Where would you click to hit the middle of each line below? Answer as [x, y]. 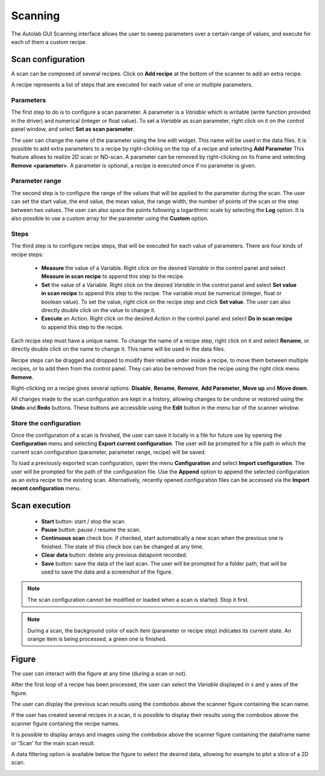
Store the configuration [46, 423]
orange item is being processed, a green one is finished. [97, 639]
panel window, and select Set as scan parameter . [73, 129]
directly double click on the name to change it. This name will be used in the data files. [118, 349]
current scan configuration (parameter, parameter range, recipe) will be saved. [109, 452]
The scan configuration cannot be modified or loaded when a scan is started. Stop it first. [138, 599]
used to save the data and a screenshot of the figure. [107, 572]
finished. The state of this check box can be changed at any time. [122, 546]
